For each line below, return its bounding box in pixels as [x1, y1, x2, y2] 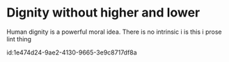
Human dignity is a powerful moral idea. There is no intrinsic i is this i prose [6, 28, 222, 36]
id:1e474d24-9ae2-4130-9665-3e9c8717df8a [6, 48, 137, 56]
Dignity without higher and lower [6, 5, 200, 21]
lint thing [6, 34, 32, 43]
